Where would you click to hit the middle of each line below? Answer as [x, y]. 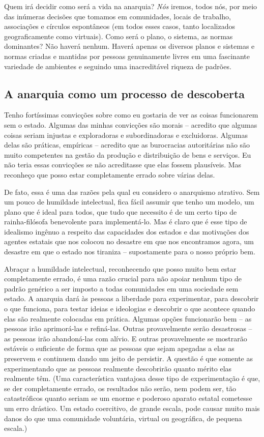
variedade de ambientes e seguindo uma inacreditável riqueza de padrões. [118, 66]
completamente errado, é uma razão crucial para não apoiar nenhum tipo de [123, 279]
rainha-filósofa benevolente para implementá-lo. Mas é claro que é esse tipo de [126, 222]
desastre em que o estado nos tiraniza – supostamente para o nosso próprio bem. [130, 252]
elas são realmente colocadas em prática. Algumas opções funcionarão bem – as [128, 318]
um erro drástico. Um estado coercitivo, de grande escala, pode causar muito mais [132, 408]
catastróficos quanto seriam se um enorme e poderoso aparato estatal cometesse [128, 398]
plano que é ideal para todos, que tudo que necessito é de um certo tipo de [121, 211]
